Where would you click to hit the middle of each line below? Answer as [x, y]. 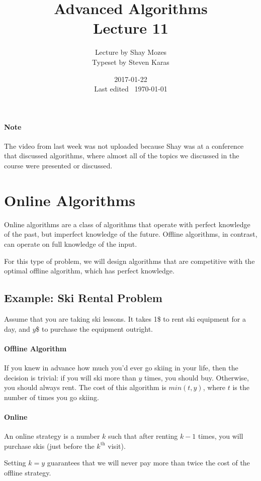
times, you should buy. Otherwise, [197, 377]
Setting [15, 463]
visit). [117, 446]
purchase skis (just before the [49, 446]
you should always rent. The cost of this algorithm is [85, 387]
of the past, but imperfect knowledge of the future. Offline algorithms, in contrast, [131, 234]
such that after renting [143, 436]
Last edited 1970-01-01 [131, 89]
